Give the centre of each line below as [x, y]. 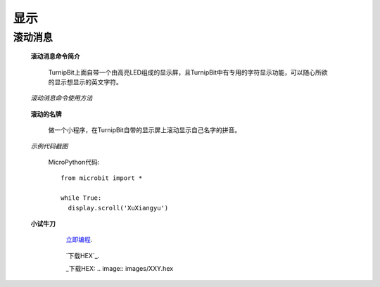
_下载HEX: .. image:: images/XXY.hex [120, 269]
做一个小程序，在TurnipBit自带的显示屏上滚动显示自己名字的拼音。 [145, 130]
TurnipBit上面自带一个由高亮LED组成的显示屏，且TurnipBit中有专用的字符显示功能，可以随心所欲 [188, 72]
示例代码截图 [49, 146]
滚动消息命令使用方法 [62, 98]
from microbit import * [102, 178]
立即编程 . [79, 240]
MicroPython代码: [74, 162]
